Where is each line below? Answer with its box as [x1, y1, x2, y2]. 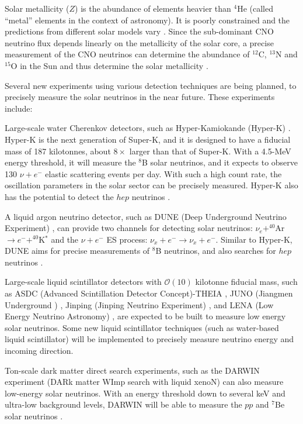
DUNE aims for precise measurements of [5, 244, 150, 257]
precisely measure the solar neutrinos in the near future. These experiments [5, 91, 275, 103]
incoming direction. [5, 344, 74, 357]
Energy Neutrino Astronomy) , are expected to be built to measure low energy [5, 310, 286, 322]
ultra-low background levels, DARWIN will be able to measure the [5, 398, 242, 411]
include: [5, 102, 33, 114]
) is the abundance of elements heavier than [75, 2, 231, 14]
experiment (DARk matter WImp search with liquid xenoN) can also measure [5, 375, 284, 388]
